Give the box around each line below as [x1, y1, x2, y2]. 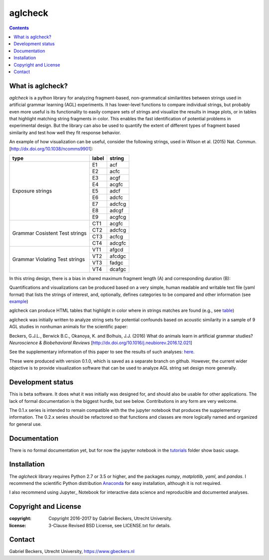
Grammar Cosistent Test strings [12, 230, 87, 237]
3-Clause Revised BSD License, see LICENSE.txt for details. [48, 522, 171, 528]
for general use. [9, 421, 42, 427]
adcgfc [110, 239, 127, 246]
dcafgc [110, 266, 127, 273]
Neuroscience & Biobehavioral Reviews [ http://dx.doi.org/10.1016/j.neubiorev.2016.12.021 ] [9, 340, 193, 346]
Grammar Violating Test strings [12, 256, 85, 263]
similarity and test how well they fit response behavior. [9, 129, 121, 135]
